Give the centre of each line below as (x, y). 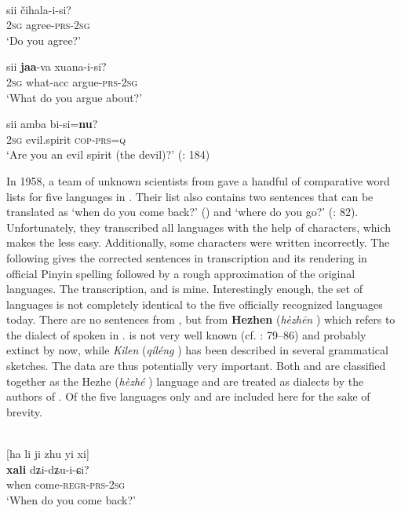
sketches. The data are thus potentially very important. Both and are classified (196, 366)
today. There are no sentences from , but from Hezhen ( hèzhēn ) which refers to (201, 319)
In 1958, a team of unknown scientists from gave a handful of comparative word (198, 180)
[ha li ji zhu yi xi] (48, 454)
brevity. (24, 411)
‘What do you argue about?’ (75, 97)
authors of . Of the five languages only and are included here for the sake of (188, 396)
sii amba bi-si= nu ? (52, 124)
